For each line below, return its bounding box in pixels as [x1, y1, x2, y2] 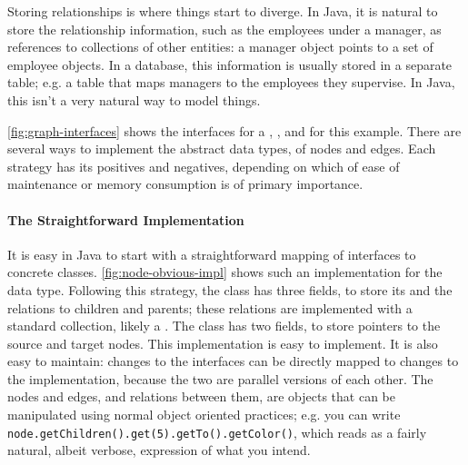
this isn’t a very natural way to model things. [7, 90, 261, 109]
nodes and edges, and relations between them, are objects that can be [7, 387, 395, 406]
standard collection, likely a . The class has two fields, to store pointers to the [7, 316, 441, 335]
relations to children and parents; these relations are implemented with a [7, 298, 413, 317]
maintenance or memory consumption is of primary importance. [7, 174, 363, 193]
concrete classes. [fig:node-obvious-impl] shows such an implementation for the [7, 262, 443, 282]
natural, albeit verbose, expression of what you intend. [7, 440, 311, 460]
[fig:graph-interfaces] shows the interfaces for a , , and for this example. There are [7, 121, 462, 140]
